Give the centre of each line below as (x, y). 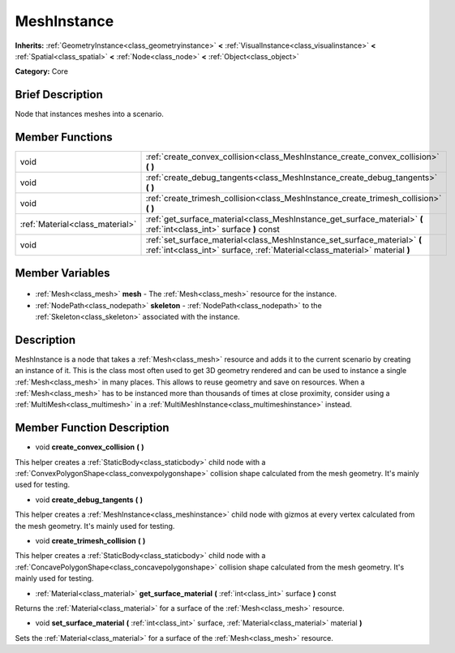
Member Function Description (92, 428)
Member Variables (62, 273)
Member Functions (64, 137)
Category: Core (42, 71)
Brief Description (59, 95)
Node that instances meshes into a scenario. (89, 114)
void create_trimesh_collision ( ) (90, 541)
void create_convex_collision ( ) (90, 447)
